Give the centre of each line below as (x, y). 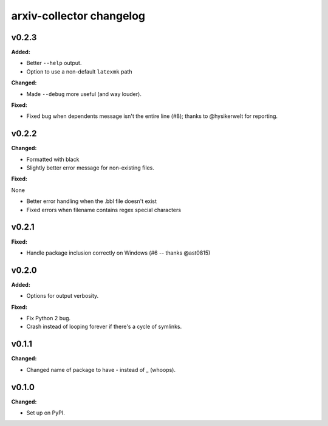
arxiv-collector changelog (78, 16)
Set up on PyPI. (46, 413)
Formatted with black (53, 159)
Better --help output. (54, 63)
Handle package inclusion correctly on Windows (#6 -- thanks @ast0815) (118, 253)
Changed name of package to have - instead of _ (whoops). (101, 369)
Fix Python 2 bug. (49, 318)
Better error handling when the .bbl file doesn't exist (92, 201)
